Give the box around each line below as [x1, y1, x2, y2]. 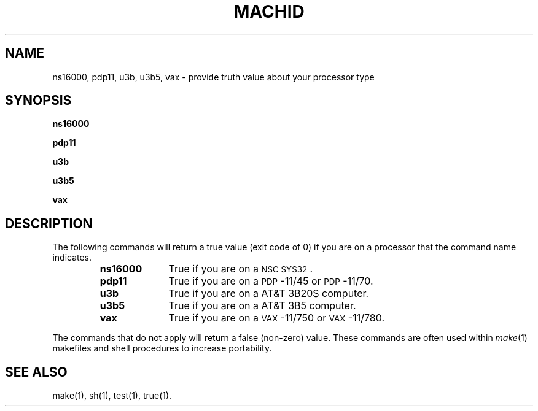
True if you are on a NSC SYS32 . [168, 263, 313, 275]
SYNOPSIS [5, 93, 72, 109]
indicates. [52, 252, 92, 263]
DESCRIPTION [5, 215, 93, 231]
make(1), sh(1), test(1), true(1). [52, 390, 172, 401]
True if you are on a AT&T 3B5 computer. [168, 299, 356, 312]
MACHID [233, 1, 305, 22]
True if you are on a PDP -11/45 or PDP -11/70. [168, 275, 373, 288]
